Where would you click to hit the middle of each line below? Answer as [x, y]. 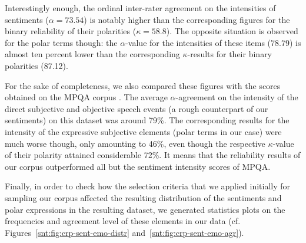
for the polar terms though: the [61, 42]
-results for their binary [230, 54]
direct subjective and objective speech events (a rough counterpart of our [137, 108]
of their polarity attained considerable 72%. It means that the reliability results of [153, 155]
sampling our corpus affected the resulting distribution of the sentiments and [143, 197]
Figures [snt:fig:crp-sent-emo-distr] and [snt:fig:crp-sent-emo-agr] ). [124, 232]
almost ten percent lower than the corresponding [92, 54]
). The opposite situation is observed [232, 31]
